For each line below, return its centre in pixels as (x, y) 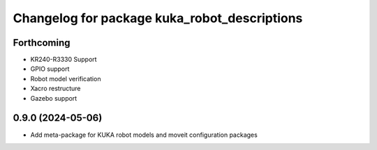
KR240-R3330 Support (64, 60)
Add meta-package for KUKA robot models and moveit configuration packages (144, 135)
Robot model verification (66, 78)
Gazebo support (54, 98)
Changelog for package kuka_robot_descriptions (158, 18)
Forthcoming (42, 43)
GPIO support (50, 69)
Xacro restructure (56, 89)
